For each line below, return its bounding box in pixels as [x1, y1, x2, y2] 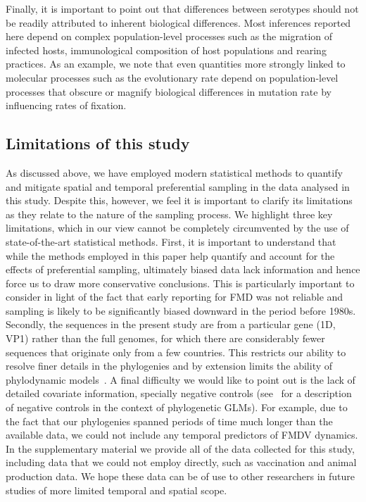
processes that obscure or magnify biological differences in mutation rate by [6, 84, 332, 99]
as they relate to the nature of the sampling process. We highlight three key [6, 206, 333, 221]
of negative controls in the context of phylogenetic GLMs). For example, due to [6, 400, 348, 415]
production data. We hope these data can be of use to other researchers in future [6, 469, 355, 484]
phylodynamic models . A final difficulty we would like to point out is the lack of [6, 372, 355, 387]
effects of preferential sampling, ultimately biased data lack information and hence [6, 262, 360, 277]
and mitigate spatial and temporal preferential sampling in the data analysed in [6, 179, 350, 194]
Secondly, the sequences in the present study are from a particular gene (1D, [6, 317, 336, 332]
